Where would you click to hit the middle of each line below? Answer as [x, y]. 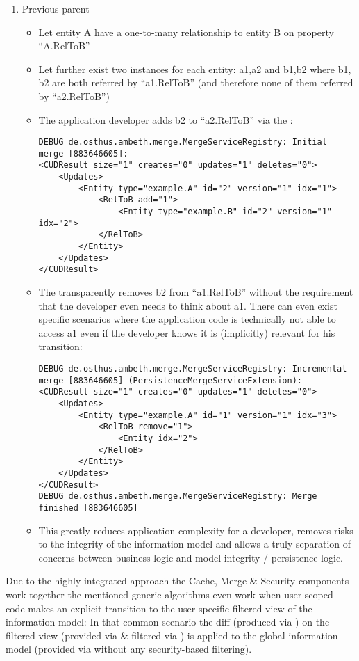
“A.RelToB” [64, 46]
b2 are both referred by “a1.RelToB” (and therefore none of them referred [196, 82]
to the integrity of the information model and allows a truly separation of [195, 544]
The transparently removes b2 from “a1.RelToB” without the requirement [196, 292]
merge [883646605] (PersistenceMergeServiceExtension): [170, 380]
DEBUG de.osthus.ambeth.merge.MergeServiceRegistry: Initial [183, 142]
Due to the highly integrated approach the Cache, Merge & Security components [177, 581]
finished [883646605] [88, 508]
